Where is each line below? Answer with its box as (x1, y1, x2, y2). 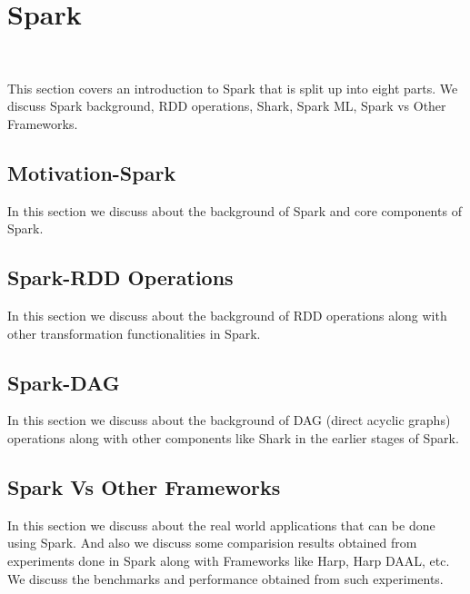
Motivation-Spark (7, 158, 176, 186)
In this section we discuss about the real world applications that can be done (7, 515, 435, 534)
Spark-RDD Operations (7, 263, 234, 292)
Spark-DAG (7, 368, 120, 396)
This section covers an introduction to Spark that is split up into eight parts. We (7, 78, 458, 97)
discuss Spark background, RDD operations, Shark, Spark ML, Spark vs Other (7, 96, 446, 115)
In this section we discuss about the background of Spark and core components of (7, 201, 462, 220)
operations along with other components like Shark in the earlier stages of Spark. (7, 429, 459, 448)
